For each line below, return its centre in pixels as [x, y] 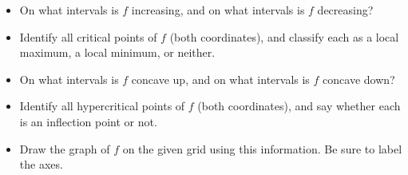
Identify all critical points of [88, 36]
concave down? [359, 79]
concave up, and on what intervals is [220, 79]
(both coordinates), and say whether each [299, 106]
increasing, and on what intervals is [218, 10]
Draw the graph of [65, 148]
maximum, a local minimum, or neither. [117, 52]
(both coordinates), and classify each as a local [284, 36]
